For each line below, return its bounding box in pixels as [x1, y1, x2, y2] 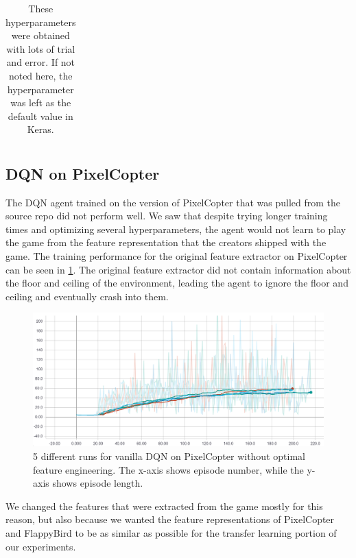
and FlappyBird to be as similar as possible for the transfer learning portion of [5, 525, 337, 539]
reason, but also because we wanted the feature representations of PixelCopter [5, 512, 335, 526]
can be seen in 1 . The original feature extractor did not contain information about [5, 262, 351, 276]
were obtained [11, 28, 70, 43]
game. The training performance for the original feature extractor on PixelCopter [5, 249, 348, 263]
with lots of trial [6, 41, 75, 56]
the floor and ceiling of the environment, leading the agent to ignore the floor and [5, 276, 348, 290]
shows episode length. [52, 476, 143, 490]
